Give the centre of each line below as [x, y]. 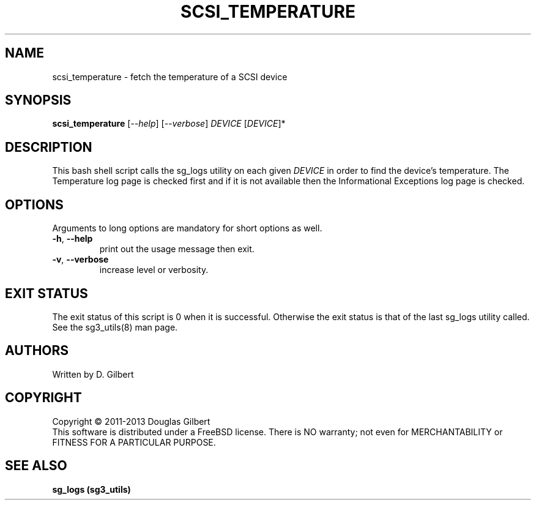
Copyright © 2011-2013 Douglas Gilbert [131, 421]
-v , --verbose [80, 260]
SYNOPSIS [38, 100]
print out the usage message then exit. [177, 249]
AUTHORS [37, 351]
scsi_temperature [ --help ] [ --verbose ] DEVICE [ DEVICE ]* [169, 124]
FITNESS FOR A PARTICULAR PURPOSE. [134, 442]
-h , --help [73, 239]
